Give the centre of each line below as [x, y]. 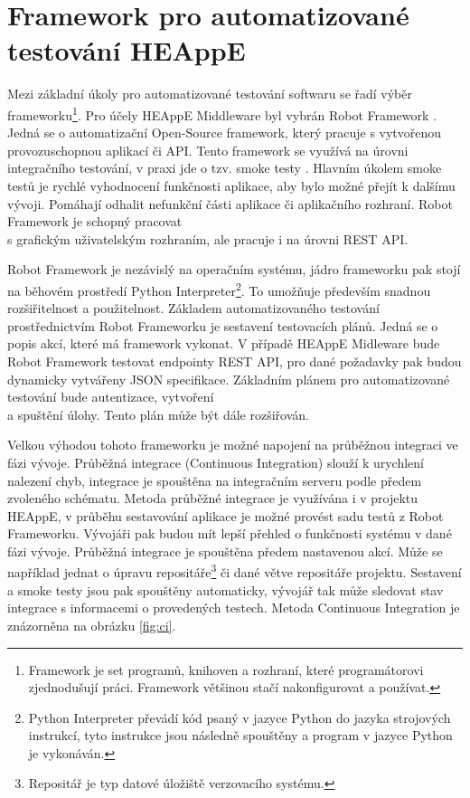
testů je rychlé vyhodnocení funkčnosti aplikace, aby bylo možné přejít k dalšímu [231, 185]
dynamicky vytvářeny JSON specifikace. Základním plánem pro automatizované [229, 379]
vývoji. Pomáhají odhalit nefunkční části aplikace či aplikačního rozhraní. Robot [230, 203]
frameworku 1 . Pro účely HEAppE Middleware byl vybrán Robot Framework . [222, 113]
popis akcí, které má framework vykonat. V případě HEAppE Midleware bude [224, 343]
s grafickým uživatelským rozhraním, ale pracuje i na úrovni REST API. [208, 238]
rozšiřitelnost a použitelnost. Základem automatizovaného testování [193, 308]
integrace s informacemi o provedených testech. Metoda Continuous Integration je [234, 608]
